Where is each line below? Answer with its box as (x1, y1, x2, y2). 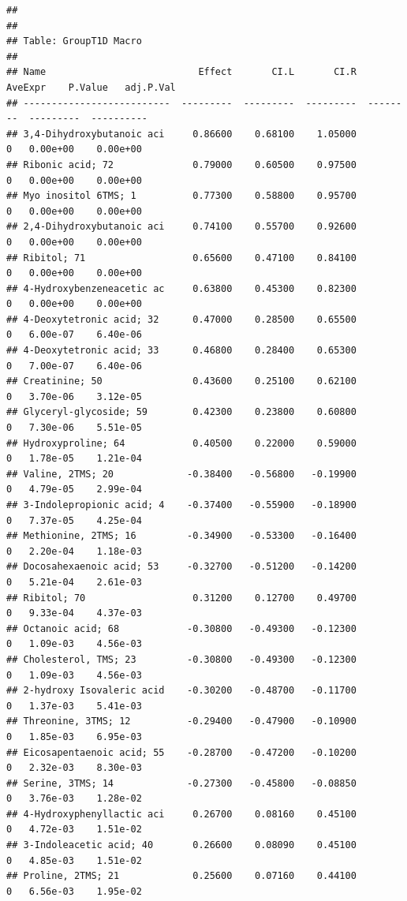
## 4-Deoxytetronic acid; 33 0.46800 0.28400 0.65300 (6, 345, 357, 357)
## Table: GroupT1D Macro (6, 36, 142, 47)
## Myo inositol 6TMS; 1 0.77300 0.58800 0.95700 (6, 190, 357, 202)
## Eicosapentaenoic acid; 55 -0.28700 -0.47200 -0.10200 (6, 746, 357, 758)
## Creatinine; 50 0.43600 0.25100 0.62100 (6, 376, 357, 387)
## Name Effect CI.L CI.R (6, 66, 357, 78)
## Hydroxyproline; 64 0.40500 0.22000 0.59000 (6, 437, 357, 449)
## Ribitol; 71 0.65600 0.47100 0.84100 (6, 252, 357, 264)
